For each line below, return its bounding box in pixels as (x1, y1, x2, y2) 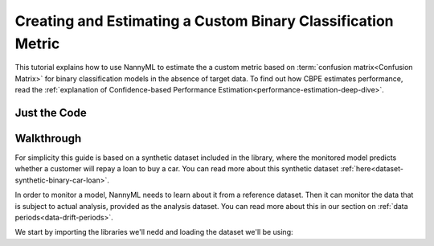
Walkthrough (14, 131, 82, 145)
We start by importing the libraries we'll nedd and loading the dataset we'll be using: (14, 228, 293, 237)
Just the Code (14, 105, 88, 120)
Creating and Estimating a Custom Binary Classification (14, 12, 394, 30)
